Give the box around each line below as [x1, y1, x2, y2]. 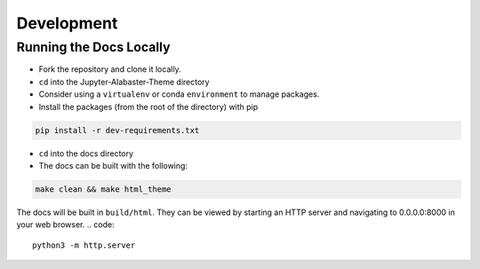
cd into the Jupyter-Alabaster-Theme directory [38, 76, 210, 87]
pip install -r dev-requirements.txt [35, 125, 200, 135]
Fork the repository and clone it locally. [38, 64, 181, 75]
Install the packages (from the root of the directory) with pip [38, 101, 259, 112]
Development [16, 13, 118, 33]
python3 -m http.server [32, 240, 136, 250]
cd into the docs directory [38, 147, 133, 159]
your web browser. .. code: [16, 219, 115, 230]
